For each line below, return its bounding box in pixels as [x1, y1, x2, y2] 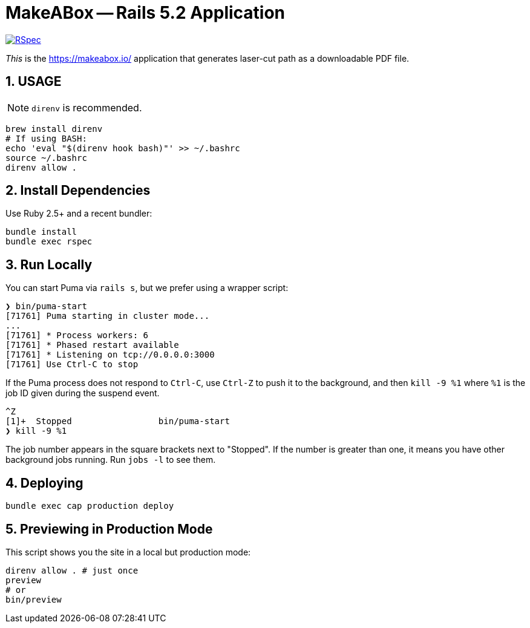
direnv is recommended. [31, 101, 142, 114]
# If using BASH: [5, 133, 87, 143]
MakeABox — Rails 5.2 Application [5, 2, 285, 23]
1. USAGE [5, 74, 62, 90]
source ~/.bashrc [5, 152, 87, 163]
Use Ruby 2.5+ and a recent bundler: [5, 208, 152, 219]
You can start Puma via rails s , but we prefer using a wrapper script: [5, 283, 289, 293]
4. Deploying [5, 475, 83, 491]
